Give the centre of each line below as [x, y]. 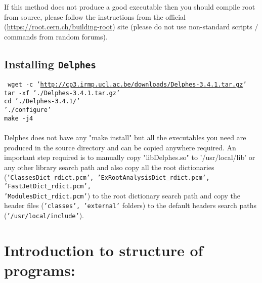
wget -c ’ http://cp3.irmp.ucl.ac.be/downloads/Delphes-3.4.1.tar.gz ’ [127, 85]
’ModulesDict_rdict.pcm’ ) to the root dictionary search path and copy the [122, 195]
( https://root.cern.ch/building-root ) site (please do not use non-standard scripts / [131, 27]
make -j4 [19, 118]
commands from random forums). [56, 36]
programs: [40, 270]
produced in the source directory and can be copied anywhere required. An [120, 147]
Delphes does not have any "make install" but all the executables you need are [125, 137]
